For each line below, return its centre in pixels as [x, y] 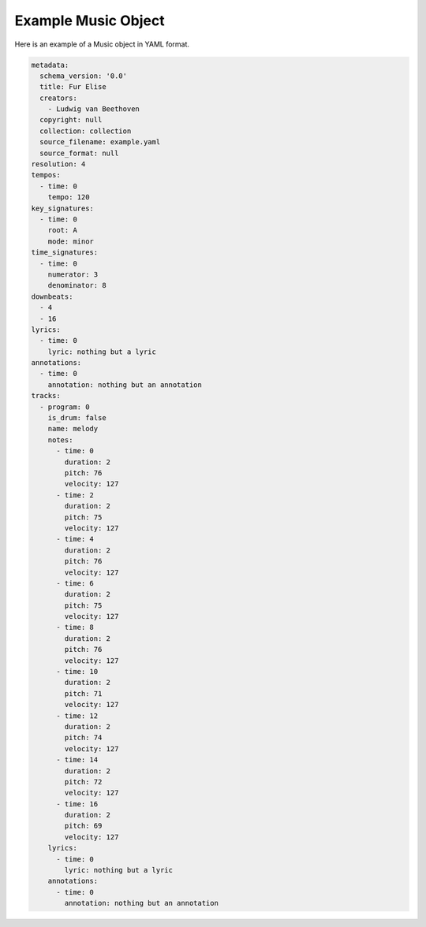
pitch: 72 [83, 782]
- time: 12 [77, 716]
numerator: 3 [73, 274]
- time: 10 [77, 672]
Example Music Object [90, 20]
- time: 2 [75, 495]
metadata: [50, 65]
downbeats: [52, 296]
